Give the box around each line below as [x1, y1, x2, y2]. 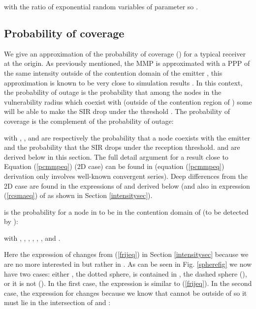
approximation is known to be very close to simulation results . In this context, [4, 77, 243, 87]
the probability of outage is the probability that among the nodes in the [4, 87, 222, 97]
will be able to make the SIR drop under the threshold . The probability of [4, 106, 230, 116]
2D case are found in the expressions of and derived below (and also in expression [4, 180, 250, 191]
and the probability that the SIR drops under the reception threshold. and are [4, 142, 240, 152]
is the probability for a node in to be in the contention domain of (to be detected [4, 206, 249, 217]
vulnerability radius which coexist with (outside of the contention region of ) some [4, 96, 252, 107]
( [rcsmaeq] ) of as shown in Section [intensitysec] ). [4, 190, 153, 200]
